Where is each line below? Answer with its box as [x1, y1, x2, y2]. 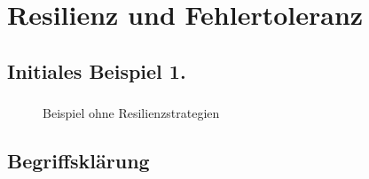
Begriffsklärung [7, 147, 150, 175]
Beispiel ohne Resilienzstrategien [43, 104, 220, 122]
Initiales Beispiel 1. [7, 57, 186, 84]
